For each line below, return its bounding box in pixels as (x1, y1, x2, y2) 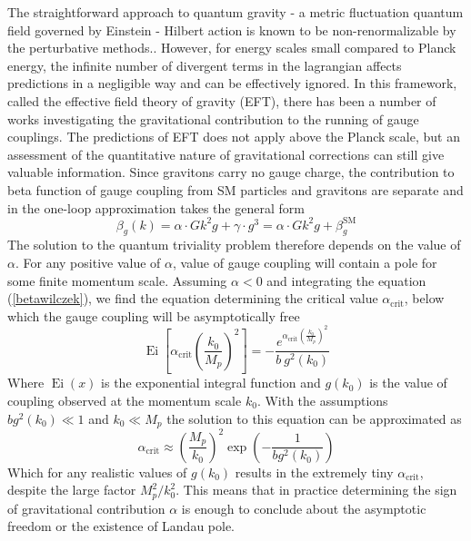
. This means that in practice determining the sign (175, 480, 457, 499)
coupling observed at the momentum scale (7, 391, 242, 410)
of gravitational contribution (7, 498, 165, 517)
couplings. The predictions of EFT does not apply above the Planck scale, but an (7, 127, 460, 146)
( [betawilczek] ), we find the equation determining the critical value (7, 289, 378, 308)
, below (404, 289, 445, 308)
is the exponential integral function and (101, 373, 321, 392)
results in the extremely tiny (235, 462, 394, 481)
